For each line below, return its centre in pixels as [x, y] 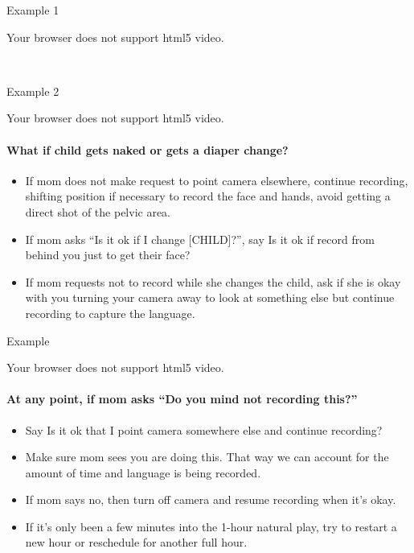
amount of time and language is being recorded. [143, 472]
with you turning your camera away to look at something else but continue [210, 297]
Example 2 [33, 91]
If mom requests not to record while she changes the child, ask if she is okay [213, 281]
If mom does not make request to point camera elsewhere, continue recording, [217, 180]
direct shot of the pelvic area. [98, 211]
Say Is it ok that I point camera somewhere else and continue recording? [204, 429]
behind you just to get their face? [108, 255]
